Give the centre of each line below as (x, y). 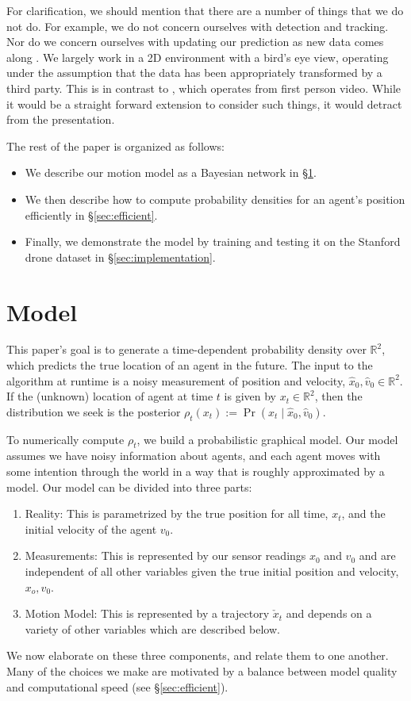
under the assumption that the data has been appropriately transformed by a (194, 73)
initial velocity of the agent (91, 529)
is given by (250, 396)
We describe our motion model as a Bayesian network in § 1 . (171, 172)
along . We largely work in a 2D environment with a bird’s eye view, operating (198, 57)
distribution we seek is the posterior (94, 411)
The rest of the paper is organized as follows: (115, 146)
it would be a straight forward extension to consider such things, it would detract (204, 103)
